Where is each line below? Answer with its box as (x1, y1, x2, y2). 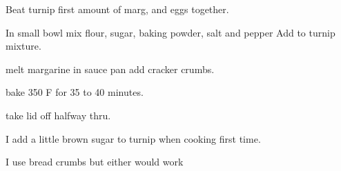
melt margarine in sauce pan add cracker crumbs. (6, 61, 215, 76)
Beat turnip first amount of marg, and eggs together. (6, 2, 229, 16)
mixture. (6, 39, 41, 53)
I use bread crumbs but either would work (6, 154, 184, 169)
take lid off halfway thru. (6, 108, 111, 122)
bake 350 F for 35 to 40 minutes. (6, 85, 144, 99)
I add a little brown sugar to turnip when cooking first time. (6, 131, 261, 145)
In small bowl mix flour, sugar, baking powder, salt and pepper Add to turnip (6, 25, 335, 39)
